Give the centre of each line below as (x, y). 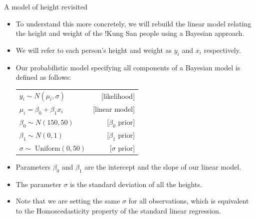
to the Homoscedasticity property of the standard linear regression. (118, 210)
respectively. (222, 50)
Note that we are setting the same (68, 201)
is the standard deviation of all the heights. (136, 184)
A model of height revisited (46, 6)
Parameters (33, 167)
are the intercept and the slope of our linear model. (163, 167)
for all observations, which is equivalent (189, 201)
